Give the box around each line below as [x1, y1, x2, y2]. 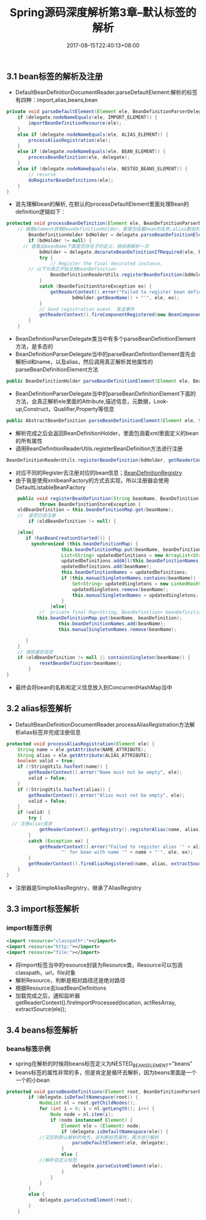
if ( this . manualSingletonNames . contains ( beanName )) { [61, 575, 202, 581]
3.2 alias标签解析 [6, 703, 72, 714]
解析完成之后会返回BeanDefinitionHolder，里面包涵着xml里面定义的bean [15, 429, 199, 437]
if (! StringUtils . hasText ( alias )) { [17, 786, 112, 792]
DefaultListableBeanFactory [15, 483, 86, 491]
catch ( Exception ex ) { [28, 838, 89, 844]
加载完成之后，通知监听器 [15, 992, 80, 999]
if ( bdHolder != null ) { [28, 238, 92, 244]
